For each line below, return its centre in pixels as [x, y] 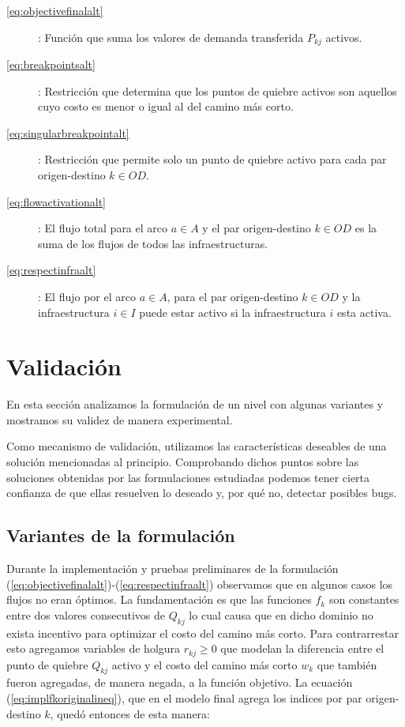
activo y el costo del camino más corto [204, 664]
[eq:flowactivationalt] [56, 201]
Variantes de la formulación [121, 535]
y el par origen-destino [257, 228]
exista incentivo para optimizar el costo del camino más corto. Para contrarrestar [202, 633]
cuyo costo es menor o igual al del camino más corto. [166, 106]
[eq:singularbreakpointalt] [68, 132]
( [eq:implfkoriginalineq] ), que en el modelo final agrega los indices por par [184, 698]
